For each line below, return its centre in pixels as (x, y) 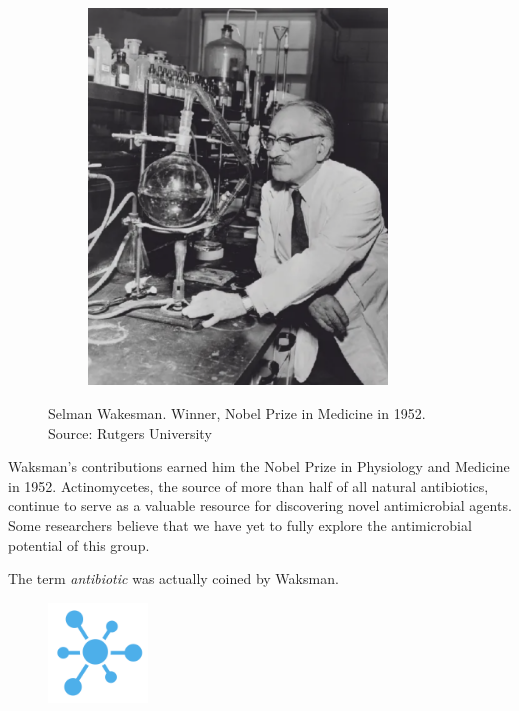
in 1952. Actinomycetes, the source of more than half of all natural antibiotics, (248, 485)
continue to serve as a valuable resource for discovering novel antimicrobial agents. (260, 505)
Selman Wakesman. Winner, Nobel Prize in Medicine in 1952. (237, 412)
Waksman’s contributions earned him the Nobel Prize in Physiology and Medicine (259, 466)
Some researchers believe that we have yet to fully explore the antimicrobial (240, 524)
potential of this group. (79, 544)
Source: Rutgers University (130, 432)
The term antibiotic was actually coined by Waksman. (173, 578)
